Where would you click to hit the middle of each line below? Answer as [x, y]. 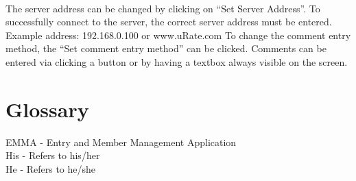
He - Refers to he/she [51, 168]
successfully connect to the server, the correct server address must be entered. [169, 22]
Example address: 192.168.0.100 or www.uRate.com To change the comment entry [178, 35]
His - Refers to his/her [53, 155]
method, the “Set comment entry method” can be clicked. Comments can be [166, 48]
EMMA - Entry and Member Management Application [121, 142]
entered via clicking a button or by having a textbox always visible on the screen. [177, 61]
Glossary [47, 109]
